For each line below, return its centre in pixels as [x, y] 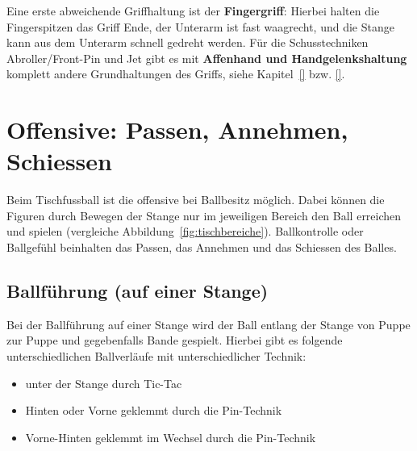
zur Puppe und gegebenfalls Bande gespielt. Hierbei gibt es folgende [175, 340]
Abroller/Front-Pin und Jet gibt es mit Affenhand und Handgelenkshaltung [207, 58]
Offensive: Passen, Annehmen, [177, 129]
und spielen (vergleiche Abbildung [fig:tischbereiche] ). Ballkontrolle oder [185, 231]
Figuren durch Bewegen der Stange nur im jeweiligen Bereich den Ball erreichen [204, 215]
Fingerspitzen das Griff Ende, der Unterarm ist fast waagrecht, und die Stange [200, 26]
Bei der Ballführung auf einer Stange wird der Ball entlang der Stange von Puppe [208, 324]
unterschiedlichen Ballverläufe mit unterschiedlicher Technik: [156, 356]
